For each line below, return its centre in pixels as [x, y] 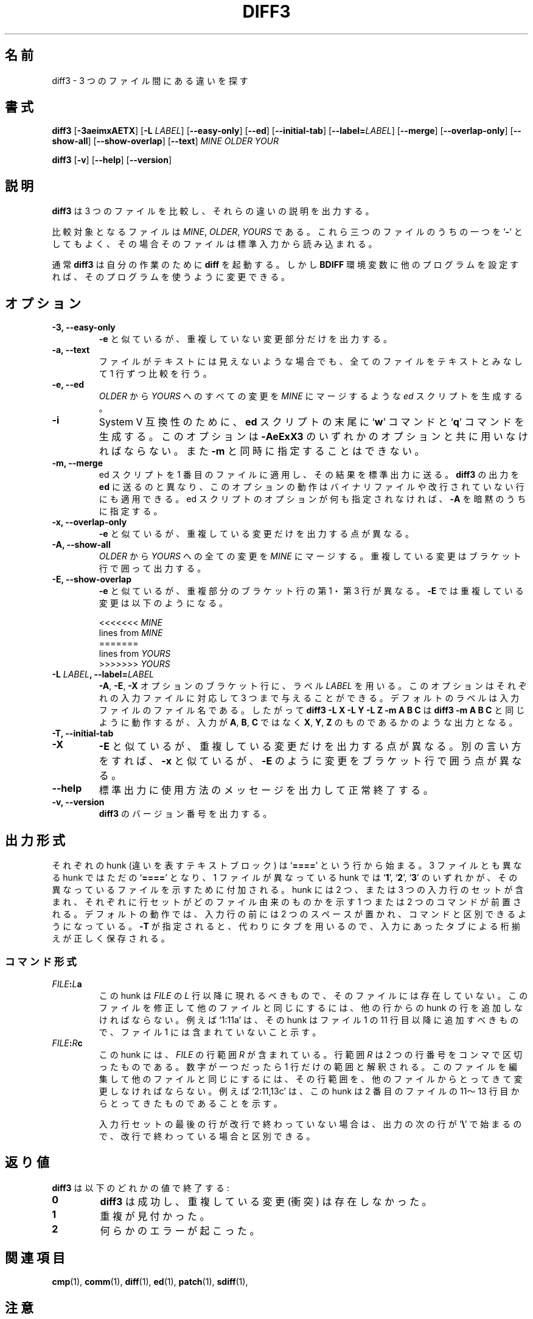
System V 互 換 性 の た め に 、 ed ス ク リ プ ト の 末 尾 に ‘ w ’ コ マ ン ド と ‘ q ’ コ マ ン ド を [312, 422]
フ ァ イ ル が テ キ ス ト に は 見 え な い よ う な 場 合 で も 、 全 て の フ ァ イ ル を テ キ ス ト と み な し [311, 362]
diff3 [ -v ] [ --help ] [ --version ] [112, 160]
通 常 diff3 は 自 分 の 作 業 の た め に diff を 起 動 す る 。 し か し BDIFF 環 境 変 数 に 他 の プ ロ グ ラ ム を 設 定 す [285, 265]
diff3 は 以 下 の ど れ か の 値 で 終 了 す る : [141, 1188]
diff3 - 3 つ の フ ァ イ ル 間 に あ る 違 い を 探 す [150, 80]
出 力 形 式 [35, 840]
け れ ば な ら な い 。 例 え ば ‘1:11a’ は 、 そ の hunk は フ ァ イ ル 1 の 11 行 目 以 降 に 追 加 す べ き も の [309, 1020]
